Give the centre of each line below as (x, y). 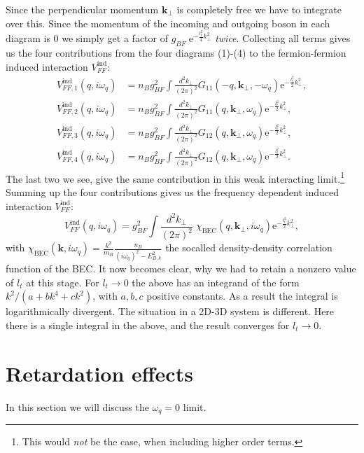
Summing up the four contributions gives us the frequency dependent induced (173, 192)
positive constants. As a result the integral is (242, 296)
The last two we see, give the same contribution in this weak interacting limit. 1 (175, 177)
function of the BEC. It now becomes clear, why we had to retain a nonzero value (181, 269)
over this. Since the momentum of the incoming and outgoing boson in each (168, 23)
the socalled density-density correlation (249, 248)
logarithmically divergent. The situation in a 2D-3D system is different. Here (170, 311)
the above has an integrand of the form (216, 282)
